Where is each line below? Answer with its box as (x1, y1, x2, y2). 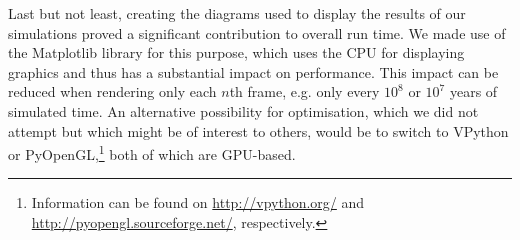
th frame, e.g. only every (229, 81, 380, 102)
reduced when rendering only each (8, 81, 217, 102)
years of (449, 81, 498, 102)
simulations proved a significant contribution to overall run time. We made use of (8, 22, 506, 43)
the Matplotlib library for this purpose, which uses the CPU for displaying (8, 42, 465, 63)
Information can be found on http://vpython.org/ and (31, 192, 365, 213)
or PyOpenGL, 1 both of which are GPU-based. (8, 141, 296, 164)
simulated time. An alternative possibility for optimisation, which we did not (8, 100, 479, 121)
